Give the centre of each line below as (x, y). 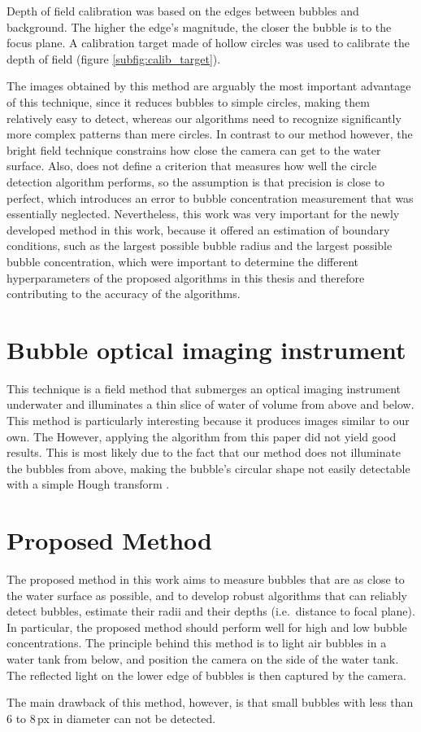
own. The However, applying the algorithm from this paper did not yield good (202, 436)
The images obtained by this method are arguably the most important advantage (209, 86)
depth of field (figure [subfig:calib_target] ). (114, 58)
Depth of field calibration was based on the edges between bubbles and (183, 11)
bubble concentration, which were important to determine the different (183, 261)
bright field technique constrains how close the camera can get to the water (194, 149)
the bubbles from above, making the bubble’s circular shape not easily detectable (208, 468)
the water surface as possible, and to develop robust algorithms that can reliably (207, 595)
